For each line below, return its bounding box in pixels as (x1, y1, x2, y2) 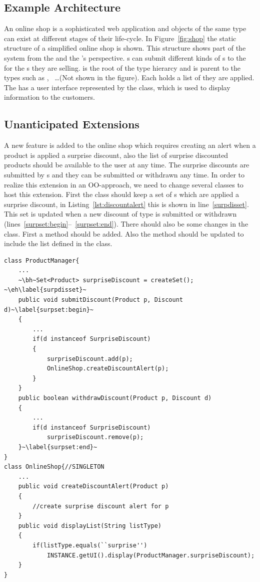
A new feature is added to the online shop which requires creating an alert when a (4, 140, 256, 150)
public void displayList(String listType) (18, 522, 161, 529)
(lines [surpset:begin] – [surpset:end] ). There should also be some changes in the (4, 218, 248, 229)
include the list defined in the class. (4, 238, 112, 249)
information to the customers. (4, 92, 95, 102)
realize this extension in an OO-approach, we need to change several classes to (4, 179, 243, 189)
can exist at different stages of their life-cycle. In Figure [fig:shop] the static (4, 33, 236, 43)
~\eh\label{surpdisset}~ (4, 286, 86, 294)
